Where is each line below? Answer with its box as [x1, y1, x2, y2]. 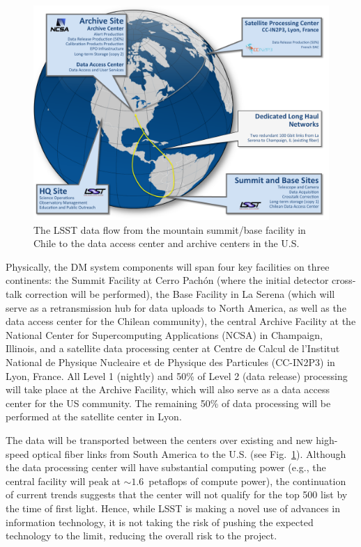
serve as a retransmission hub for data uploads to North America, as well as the [6, 300, 346, 315]
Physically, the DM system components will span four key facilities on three [6, 259, 330, 273]
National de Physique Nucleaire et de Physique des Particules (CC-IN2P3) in [6, 355, 335, 369]
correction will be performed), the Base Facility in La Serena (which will [25, 287, 335, 301]
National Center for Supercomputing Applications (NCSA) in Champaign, [6, 327, 323, 342]
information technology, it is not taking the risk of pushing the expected [6, 514, 314, 529]
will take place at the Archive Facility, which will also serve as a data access [6, 382, 330, 397]
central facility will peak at [6, 473, 121, 488]
